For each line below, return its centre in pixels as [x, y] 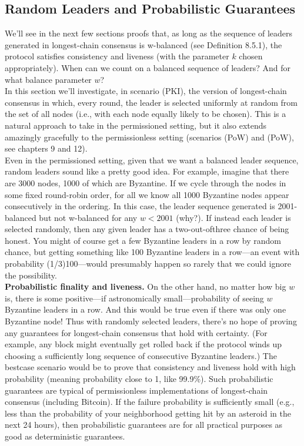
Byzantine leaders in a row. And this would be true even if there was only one [146, 309]
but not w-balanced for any [88, 217]
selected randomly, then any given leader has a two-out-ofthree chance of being [147, 229]
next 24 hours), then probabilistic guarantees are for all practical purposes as [144, 425]
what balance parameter [48, 79]
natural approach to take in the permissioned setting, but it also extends [136, 125]
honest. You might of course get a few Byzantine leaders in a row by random [143, 240]
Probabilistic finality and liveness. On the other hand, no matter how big [146, 286]
